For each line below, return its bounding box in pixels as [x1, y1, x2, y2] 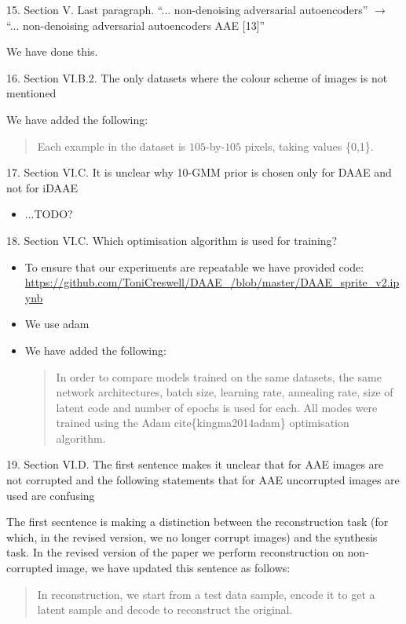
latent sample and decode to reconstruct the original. [37, 601, 293, 618]
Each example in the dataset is [37, 137, 186, 154]
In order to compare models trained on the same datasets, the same [56, 368, 382, 385]
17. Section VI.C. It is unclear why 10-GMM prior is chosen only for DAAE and [6, 164, 392, 181]
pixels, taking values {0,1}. [244, 137, 374, 154]
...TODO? [24, 206, 73, 222]
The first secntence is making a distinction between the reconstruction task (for [6, 513, 389, 530]
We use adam [24, 316, 90, 332]
